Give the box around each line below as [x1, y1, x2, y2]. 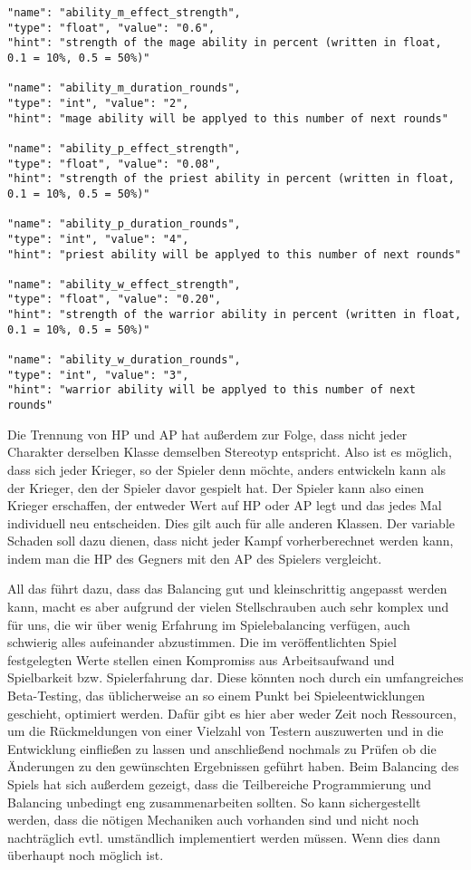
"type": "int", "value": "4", [7, 232, 189, 246]
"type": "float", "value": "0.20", [7, 293, 222, 306]
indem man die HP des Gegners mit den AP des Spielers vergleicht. [7, 548, 382, 567]
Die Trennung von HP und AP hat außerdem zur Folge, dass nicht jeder [7, 424, 408, 443]
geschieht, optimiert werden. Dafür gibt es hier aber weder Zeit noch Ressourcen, [7, 703, 457, 722]
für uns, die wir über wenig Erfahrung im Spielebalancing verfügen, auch [7, 614, 410, 633]
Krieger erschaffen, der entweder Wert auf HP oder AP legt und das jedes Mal [7, 496, 442, 515]
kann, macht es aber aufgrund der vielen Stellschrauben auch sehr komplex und [7, 597, 449, 616]
